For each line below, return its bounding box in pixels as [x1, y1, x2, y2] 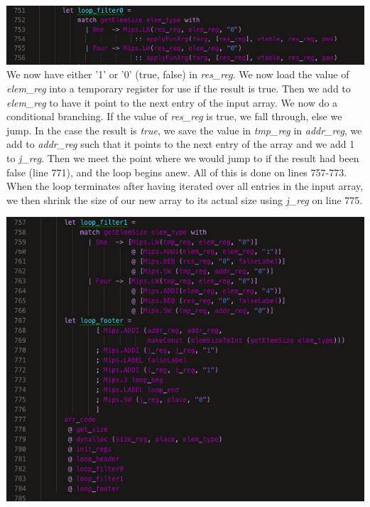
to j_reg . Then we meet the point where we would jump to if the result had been [6, 150, 359, 165]
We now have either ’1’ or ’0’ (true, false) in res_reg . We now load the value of [6, 67, 349, 82]
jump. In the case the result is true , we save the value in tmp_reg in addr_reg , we [6, 122, 362, 137]
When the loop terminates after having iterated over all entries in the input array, [6, 178, 364, 193]
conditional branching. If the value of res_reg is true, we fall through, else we [6, 109, 342, 124]
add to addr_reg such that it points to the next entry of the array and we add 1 [6, 137, 355, 151]
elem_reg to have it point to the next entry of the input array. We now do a [6, 95, 338, 110]
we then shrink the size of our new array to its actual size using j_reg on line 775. [6, 192, 363, 207]
